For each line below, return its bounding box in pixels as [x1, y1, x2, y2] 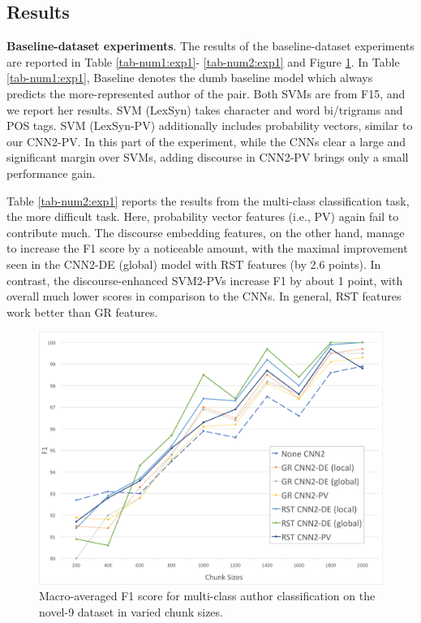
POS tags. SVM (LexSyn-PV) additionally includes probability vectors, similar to [6, 117, 413, 134]
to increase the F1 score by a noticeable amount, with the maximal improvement [6, 240, 408, 257]
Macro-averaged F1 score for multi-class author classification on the [39, 587, 376, 604]
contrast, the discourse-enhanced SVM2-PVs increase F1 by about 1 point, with [6, 271, 403, 288]
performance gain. [6, 164, 96, 181]
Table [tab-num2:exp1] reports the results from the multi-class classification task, [6, 192, 410, 209]
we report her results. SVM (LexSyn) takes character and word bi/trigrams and [6, 101, 403, 118]
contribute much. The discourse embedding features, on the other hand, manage [6, 223, 405, 240]
